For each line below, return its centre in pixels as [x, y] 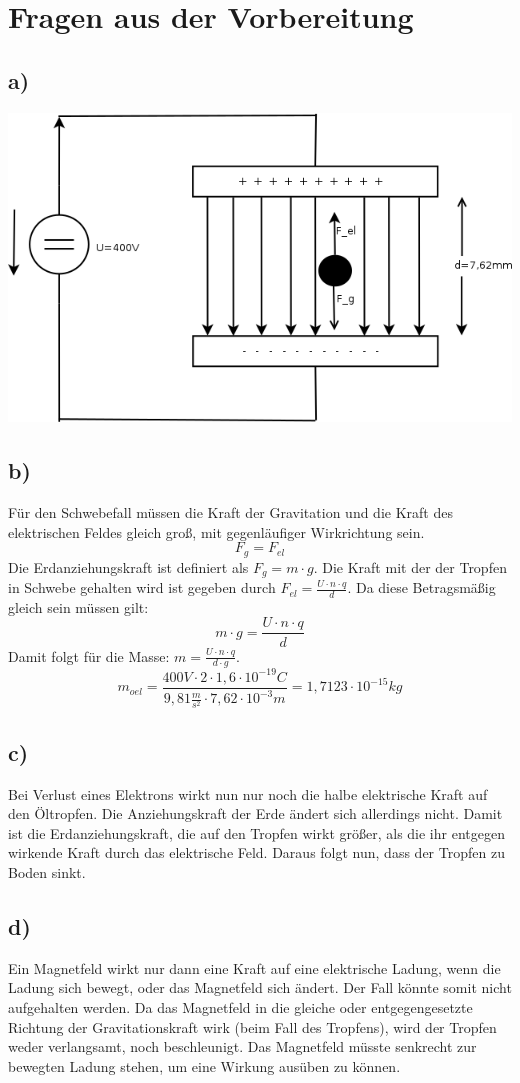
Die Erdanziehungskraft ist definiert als [128, 566]
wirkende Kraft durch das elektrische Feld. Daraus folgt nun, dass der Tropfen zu [256, 852]
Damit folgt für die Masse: [89, 655]
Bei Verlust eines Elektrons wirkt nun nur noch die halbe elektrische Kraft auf [248, 793]
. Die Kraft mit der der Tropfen [410, 566]
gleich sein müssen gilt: [78, 606]
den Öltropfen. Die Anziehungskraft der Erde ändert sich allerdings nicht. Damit [255, 813]
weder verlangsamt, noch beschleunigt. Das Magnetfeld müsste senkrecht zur [242, 1046]
